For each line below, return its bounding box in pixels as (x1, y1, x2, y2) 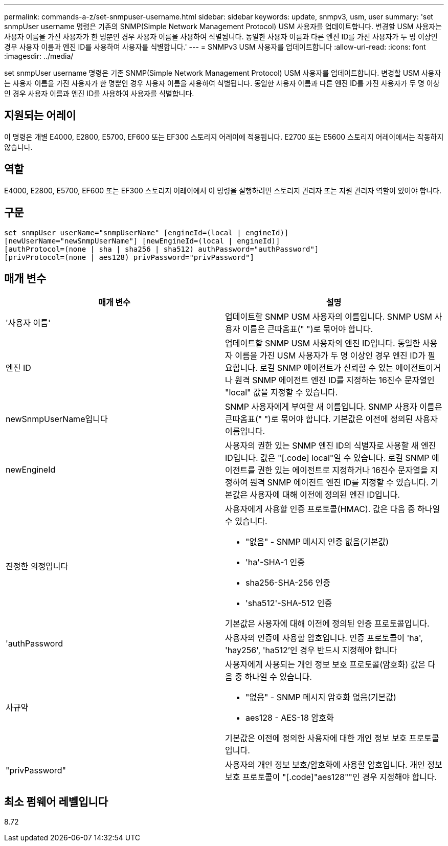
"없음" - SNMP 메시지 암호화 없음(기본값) (245, 692, 396, 703)
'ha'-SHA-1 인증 (245, 557, 305, 568)
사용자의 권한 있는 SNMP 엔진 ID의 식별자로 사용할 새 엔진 (225, 440, 436, 451)
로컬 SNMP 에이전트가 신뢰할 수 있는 (259, 363, 393, 373)
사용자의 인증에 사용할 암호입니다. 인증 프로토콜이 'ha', (225, 633, 423, 643)
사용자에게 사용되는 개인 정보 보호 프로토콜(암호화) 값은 (225, 659, 425, 670)
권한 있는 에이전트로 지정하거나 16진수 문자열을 (257, 465, 428, 476)
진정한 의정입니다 (6, 561, 69, 572)
